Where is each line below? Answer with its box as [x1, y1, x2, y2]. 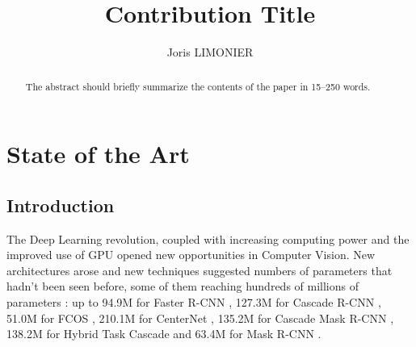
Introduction [6, 192, 115, 217]
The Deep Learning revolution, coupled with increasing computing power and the [6, 230, 410, 247]
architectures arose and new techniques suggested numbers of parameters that [6, 261, 393, 278]
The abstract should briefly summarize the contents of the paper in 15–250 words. [25, 79, 371, 93]
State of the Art [6, 137, 190, 170]
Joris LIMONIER [166, 44, 254, 61]
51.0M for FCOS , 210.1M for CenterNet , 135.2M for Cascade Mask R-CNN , [6, 309, 394, 326]
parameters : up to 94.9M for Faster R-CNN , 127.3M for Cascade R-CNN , [6, 293, 381, 310]
